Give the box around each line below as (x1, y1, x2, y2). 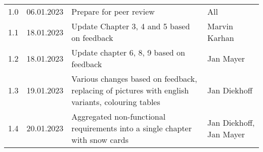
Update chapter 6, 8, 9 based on (71, 46, 185, 58)
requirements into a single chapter (71, 122, 192, 134)
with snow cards (71, 134, 129, 145)
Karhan (207, 32, 234, 43)
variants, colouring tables (71, 96, 160, 108)
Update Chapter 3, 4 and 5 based (71, 20, 190, 32)
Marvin (207, 20, 233, 32)
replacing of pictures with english (71, 84, 189, 96)
